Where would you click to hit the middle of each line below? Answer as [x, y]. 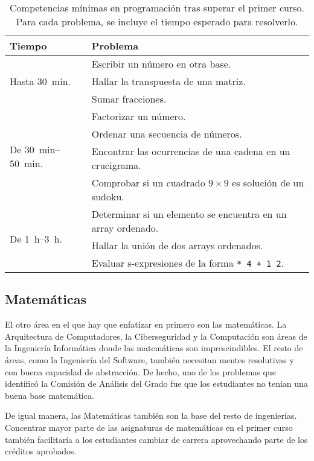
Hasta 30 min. [40, 81]
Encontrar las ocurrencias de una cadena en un [191, 151]
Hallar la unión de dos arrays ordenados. [177, 245]
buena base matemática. [50, 395]
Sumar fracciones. [129, 99]
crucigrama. [116, 165]
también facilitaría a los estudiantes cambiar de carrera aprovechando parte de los [156, 439]
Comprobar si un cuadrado [148, 183]
